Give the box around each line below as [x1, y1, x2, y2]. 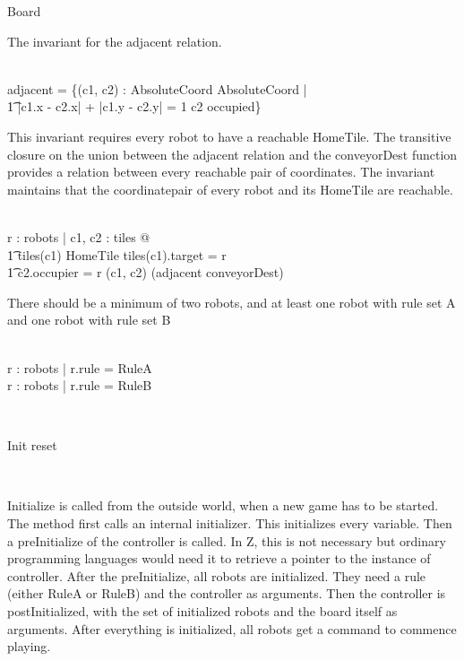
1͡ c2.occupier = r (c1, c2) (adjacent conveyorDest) [7, 263, 284, 282]
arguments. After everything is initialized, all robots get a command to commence [7, 619, 457, 638]
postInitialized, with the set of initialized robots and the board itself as [7, 602, 398, 621]
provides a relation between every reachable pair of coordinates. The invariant [7, 162, 435, 181]
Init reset [7, 436, 57, 455]
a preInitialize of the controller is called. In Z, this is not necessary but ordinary [7, 531, 446, 550]
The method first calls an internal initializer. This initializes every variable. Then [7, 514, 452, 533]
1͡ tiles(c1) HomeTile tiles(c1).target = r [7, 245, 227, 264]
